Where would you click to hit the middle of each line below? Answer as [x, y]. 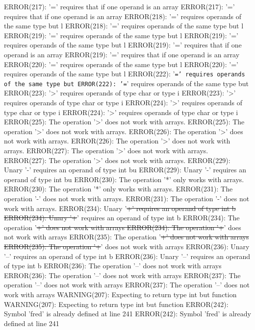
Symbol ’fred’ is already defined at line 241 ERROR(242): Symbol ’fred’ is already [127, 314]
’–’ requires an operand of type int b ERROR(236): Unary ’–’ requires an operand [127, 256]
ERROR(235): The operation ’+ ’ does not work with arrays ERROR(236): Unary [127, 246]
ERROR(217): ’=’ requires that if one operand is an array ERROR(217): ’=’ [119, 6]
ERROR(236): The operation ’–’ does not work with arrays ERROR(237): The [122, 275]
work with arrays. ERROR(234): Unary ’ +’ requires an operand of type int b [120, 208]
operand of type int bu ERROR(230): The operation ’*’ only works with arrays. [124, 179]
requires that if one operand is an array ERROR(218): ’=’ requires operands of [123, 16]
